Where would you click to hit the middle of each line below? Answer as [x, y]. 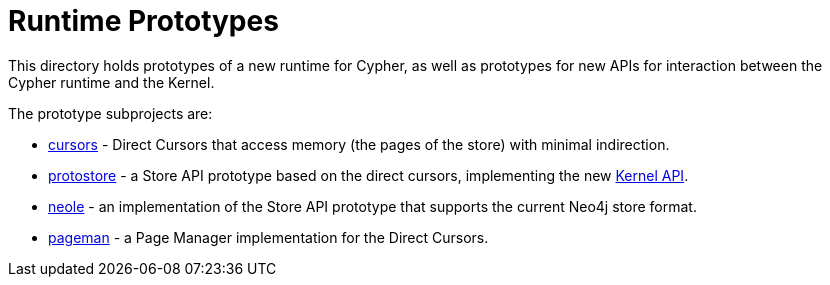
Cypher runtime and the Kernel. [111, 82]
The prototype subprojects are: [110, 113]
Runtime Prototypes [143, 21]
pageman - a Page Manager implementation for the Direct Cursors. [268, 237]
